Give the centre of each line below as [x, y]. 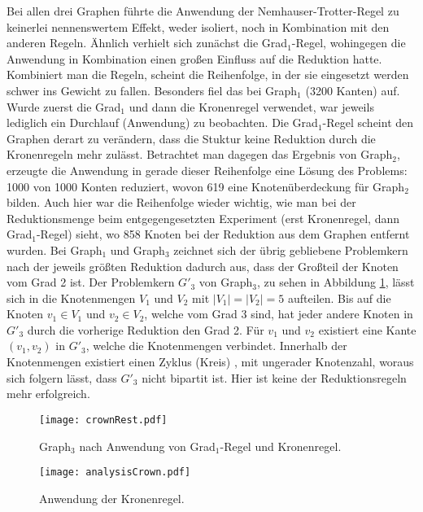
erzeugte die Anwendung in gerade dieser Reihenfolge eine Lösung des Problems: [207, 170]
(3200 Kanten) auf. [353, 90]
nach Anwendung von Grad [147, 446]
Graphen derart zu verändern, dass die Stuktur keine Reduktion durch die [191, 138]
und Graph [137, 249]
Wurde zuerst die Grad [64, 106]
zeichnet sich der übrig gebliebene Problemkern [291, 249]
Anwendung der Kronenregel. [112, 498]
